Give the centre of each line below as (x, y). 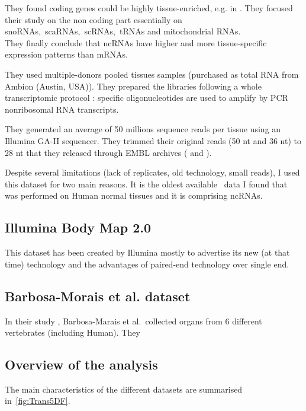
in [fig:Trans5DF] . (38, 401)
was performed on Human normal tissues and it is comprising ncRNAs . (134, 195)
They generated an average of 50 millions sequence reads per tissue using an (143, 129)
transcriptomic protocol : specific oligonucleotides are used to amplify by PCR (146, 98)
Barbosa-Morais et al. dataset (98, 296)
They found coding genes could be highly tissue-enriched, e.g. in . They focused (149, 8)
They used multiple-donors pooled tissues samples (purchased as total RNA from (152, 74)
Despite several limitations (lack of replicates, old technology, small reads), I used (152, 172)
